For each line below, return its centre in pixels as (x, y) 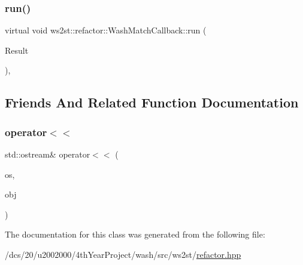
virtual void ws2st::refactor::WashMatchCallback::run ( (106, 30)
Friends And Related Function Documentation (152, 102)
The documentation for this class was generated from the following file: (135, 234)
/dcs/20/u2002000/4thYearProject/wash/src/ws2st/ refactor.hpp (123, 254)
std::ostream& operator (48, 154)
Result (17, 50)
